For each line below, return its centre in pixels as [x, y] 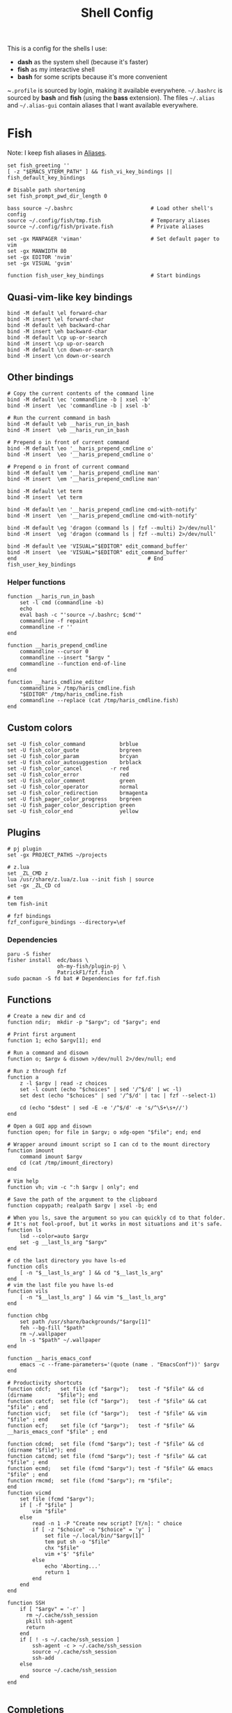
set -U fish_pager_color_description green [71, 805]
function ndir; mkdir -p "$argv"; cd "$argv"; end [84, 1022]
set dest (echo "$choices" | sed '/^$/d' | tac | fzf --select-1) [118, 1095]
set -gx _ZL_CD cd [34, 885]
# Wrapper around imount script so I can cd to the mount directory [109, 1144]
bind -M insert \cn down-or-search [59, 356]
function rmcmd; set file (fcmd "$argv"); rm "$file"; [90, 1480]
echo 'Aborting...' [72, 1566]
